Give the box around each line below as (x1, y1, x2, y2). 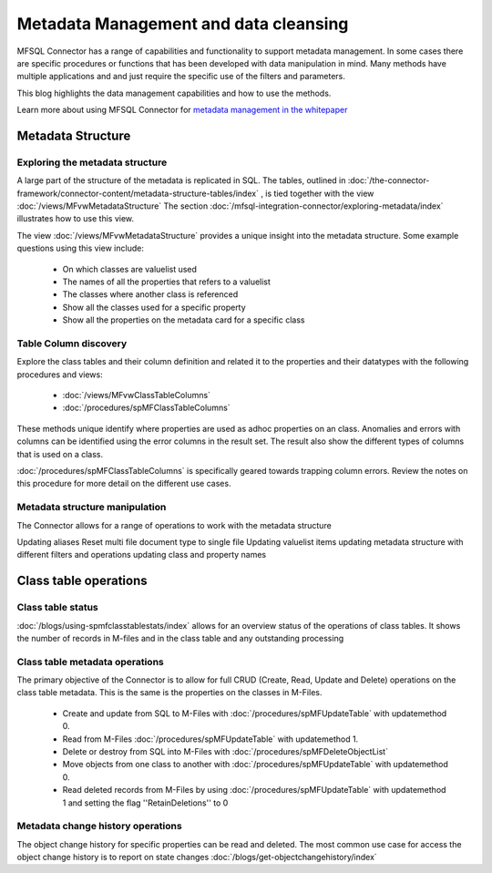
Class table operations (16, 573, 148, 589)
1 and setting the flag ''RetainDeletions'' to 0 (62, 797, 229, 808)
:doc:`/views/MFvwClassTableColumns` (62, 390, 211, 401)
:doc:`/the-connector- (347, 175, 430, 186)
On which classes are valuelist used (62, 263, 198, 274)
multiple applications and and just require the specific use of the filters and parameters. (16, 71, 346, 82)
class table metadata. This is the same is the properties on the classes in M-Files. (16, 687, 323, 698)
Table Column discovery (16, 337, 128, 350)
